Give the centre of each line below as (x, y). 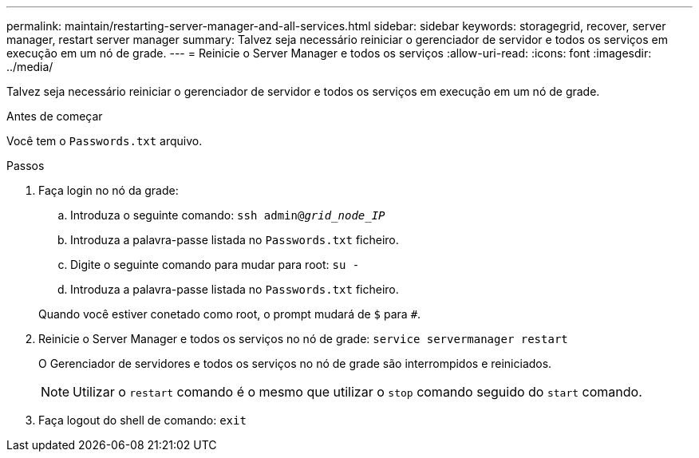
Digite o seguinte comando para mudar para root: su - (215, 265)
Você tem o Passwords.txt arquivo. (105, 141)
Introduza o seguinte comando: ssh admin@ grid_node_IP (228, 215)
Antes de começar (55, 116)
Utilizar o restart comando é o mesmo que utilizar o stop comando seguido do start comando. (357, 392)
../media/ (30, 67)
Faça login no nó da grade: (109, 190)
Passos (26, 166)
